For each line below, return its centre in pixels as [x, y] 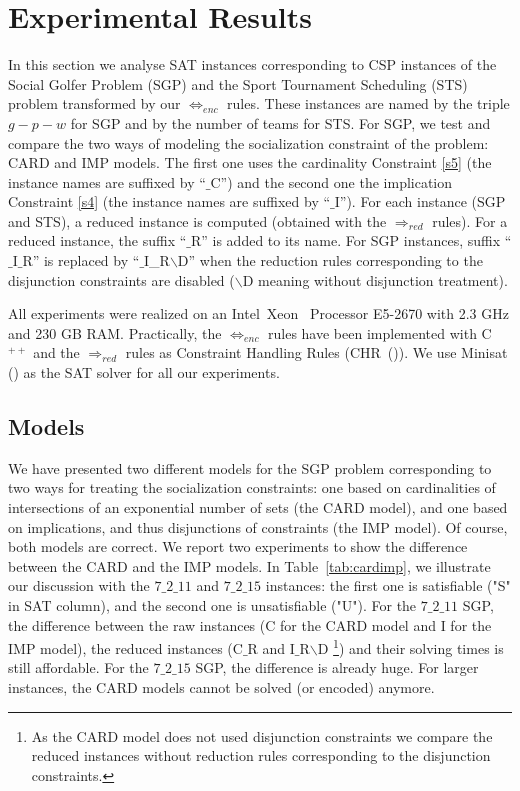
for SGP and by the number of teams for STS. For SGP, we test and [280, 122]
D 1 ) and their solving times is [410, 646]
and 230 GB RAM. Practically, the [115, 332]
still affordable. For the [78, 667]
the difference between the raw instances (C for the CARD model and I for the [250, 624]
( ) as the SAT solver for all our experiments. [144, 372]
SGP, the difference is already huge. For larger [337, 667]
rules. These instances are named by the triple [368, 103]
